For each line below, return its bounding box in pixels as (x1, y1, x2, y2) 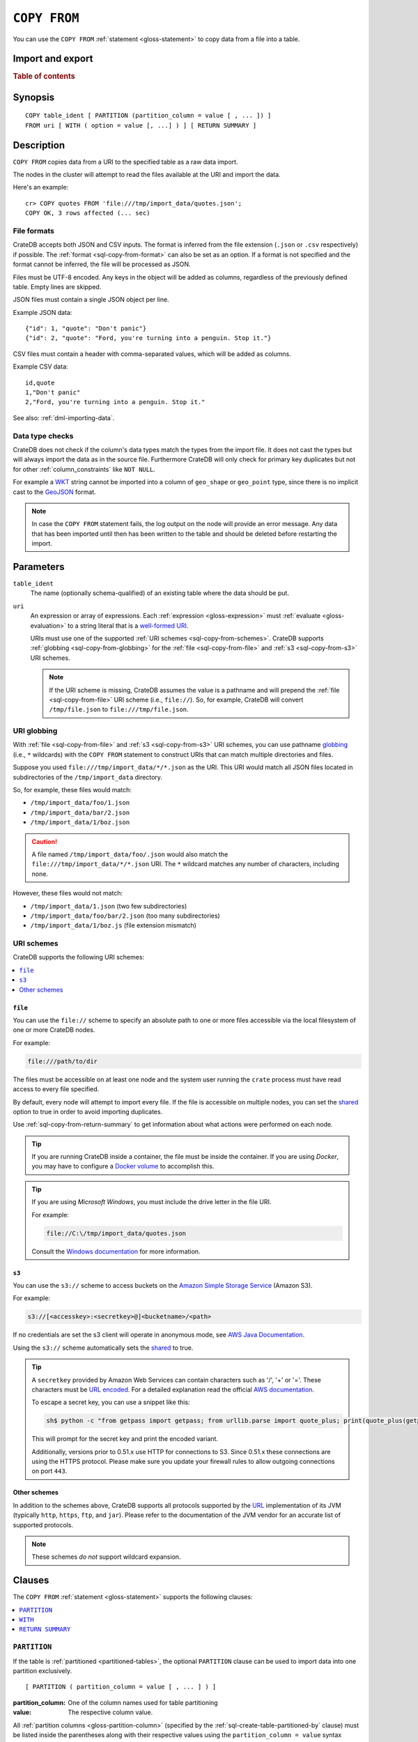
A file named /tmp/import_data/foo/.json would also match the (31, 850, 229, 858)
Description (13, 139, 65, 151)
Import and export (13, 53, 93, 65)
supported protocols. (13, 1520, 73, 1529)
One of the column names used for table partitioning (68, 1698, 219, 1706)
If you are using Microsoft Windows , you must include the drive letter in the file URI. (31, 1198, 272, 1206)
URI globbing (13, 726, 58, 736)
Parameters (13, 561, 65, 573)
